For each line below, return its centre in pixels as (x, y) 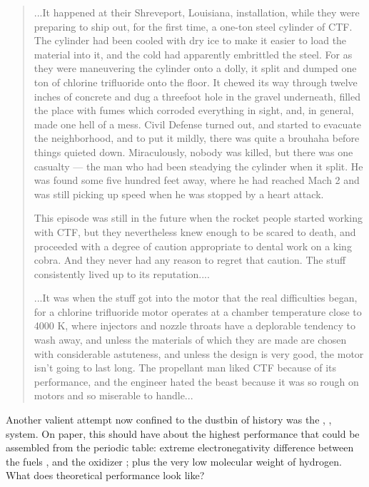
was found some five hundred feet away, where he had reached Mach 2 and (197, 180)
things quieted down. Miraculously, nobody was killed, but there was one (193, 152)
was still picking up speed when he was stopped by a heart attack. (179, 194)
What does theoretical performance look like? (105, 475)
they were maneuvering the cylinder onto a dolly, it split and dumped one (195, 68)
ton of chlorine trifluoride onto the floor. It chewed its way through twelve (196, 82)
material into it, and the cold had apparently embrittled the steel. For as (193, 54)
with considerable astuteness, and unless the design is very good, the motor (199, 353)
